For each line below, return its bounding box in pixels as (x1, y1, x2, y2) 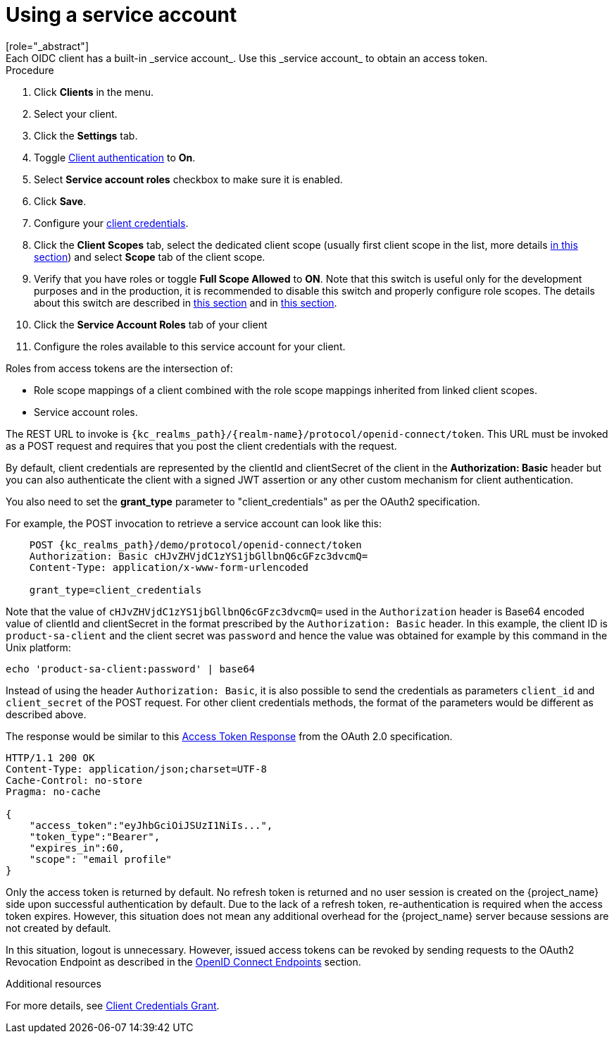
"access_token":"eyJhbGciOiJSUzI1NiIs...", (29, 819, 273, 831)
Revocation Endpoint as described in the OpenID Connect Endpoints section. (6, 955, 361, 968)
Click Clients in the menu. (34, 85, 154, 98)
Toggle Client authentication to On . (34, 151, 196, 164)
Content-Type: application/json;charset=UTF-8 (6, 763, 267, 775)
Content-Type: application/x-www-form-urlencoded (29, 561, 308, 573)
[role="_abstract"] (6, 39, 89, 52)
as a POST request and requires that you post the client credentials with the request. (6, 439, 397, 452)
